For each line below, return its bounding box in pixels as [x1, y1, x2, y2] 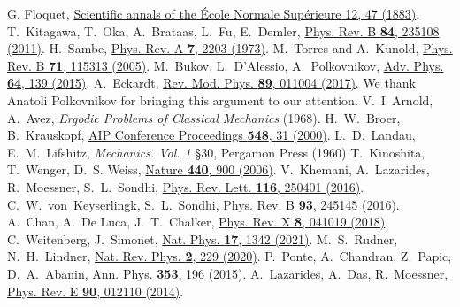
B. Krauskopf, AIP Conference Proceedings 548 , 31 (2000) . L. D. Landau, [7, 126, 416, 144]
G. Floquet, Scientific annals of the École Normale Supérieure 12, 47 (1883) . [7, 4, 420, 22]
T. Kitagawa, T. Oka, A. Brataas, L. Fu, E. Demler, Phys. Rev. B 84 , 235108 [7, 21, 440, 40]
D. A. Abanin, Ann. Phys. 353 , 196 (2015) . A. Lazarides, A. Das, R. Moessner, [7, 264, 448, 282]
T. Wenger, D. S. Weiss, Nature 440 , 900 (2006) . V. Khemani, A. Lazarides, [7, 160, 430, 179]
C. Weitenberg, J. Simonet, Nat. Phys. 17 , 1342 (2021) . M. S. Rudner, [7, 229, 398, 248]
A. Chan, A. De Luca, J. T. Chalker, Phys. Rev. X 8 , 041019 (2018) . [7, 212, 389, 231]
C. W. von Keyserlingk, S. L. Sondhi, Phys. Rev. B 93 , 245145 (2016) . [7, 195, 400, 213]
